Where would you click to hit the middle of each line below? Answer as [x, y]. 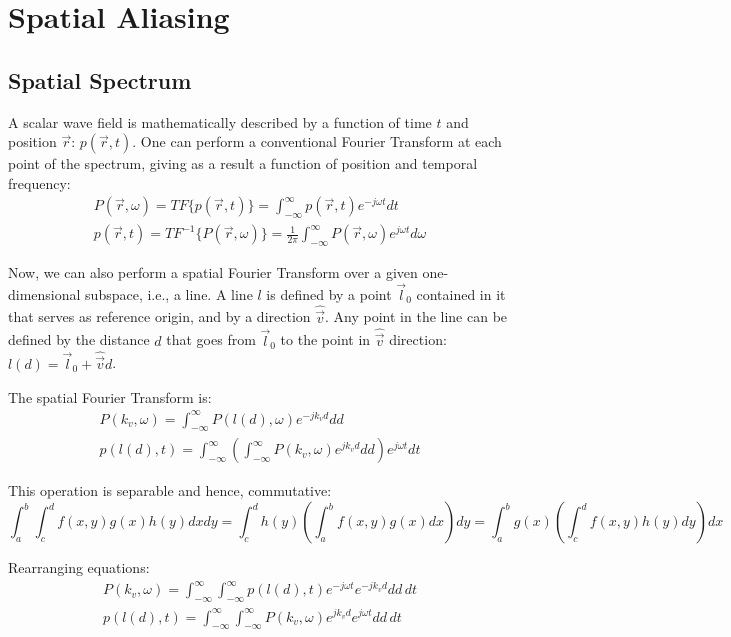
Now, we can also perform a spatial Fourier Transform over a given [213, 272]
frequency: [39, 182]
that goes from [211, 339]
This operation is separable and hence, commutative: [170, 490]
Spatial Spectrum [100, 79]
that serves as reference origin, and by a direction [159, 316]
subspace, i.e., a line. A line [169, 293]
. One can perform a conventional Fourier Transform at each [317, 141]
